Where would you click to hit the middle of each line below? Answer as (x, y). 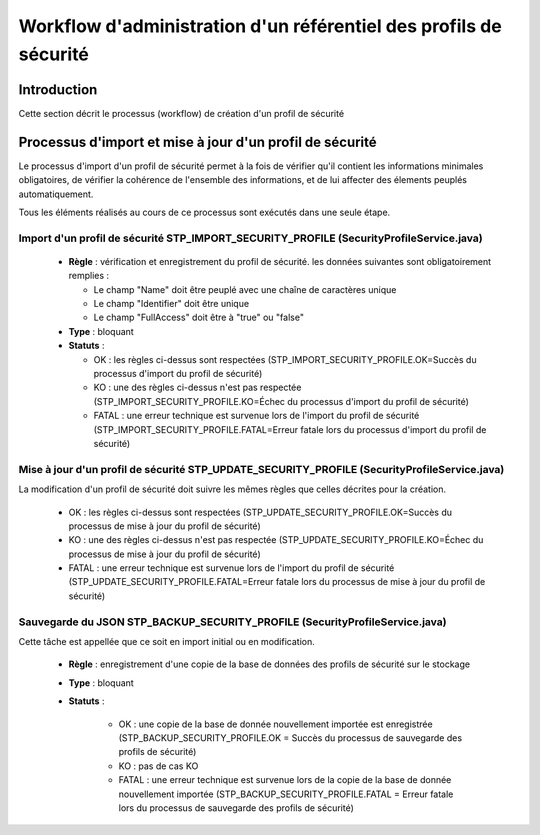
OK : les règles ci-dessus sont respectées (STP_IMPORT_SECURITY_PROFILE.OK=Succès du (285, 359)
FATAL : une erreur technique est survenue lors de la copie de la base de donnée (285, 780)
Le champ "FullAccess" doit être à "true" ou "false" (199, 317)
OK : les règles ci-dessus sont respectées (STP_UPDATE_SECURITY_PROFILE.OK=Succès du (260, 512)
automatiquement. (56, 194)
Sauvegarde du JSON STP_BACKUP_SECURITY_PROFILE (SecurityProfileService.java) (232, 622)
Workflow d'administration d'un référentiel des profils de (260, 26)
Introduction (58, 89)
